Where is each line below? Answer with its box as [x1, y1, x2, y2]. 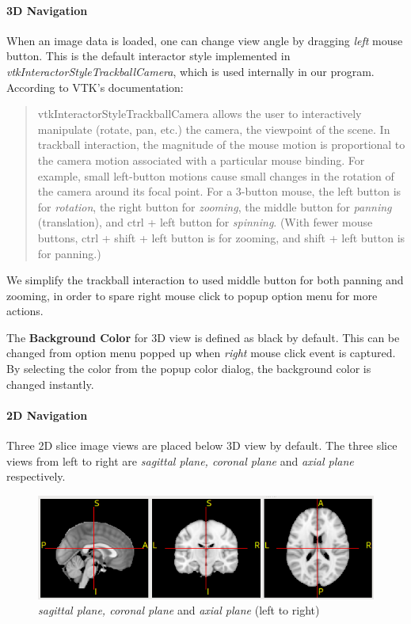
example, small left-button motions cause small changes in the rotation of [37, 167, 394, 184]
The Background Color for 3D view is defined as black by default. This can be [6, 329, 400, 345]
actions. [6, 302, 44, 319]
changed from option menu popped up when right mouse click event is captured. [6, 344, 396, 361]
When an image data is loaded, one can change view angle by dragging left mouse [6, 32, 403, 48]
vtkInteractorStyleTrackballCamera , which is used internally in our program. [6, 63, 375, 79]
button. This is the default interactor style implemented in [6, 48, 291, 64]
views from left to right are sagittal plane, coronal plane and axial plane [6, 452, 354, 469]
